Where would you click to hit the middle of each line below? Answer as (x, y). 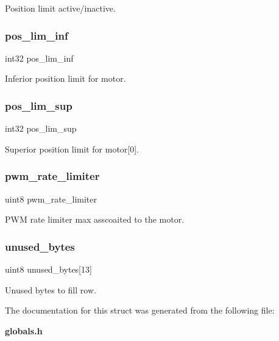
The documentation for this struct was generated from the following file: (140, 310)
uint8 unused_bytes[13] (48, 269)
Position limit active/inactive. (60, 8)
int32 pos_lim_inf (39, 58)
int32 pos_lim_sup (41, 128)
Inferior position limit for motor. (65, 78)
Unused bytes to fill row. (51, 289)
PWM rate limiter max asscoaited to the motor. (95, 219)
